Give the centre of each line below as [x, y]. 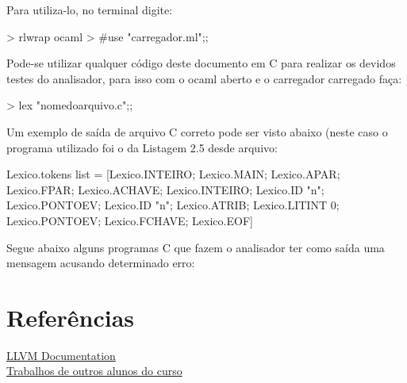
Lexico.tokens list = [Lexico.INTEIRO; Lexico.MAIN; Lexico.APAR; [173, 174]
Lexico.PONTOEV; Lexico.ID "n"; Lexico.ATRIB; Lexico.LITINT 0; [173, 205]
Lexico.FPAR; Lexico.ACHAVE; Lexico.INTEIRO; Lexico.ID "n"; [165, 189]
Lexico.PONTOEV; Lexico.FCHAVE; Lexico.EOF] [130, 220]
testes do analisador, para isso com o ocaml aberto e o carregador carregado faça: [204, 78]
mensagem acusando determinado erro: [101, 263]
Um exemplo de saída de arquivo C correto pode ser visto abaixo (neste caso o [197, 131]
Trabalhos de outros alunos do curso [94, 371]
